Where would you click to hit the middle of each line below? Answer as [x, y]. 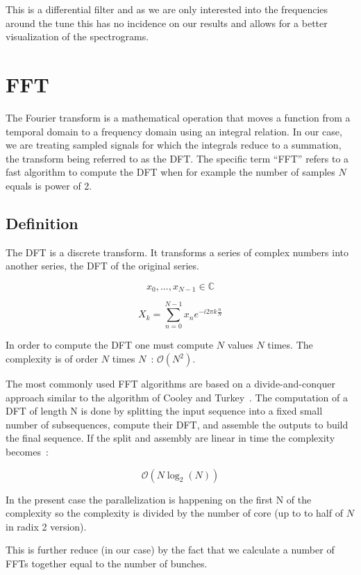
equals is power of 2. [49, 185]
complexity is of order [52, 359]
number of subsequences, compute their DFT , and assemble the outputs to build [177, 424]
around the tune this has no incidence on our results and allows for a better [167, 23]
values [240, 345]
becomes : [27, 451]
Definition [42, 223]
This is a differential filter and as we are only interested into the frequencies [167, 9]
